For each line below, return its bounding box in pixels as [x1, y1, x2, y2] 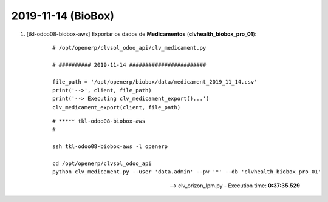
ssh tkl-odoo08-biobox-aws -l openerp [52, 143, 168, 150]
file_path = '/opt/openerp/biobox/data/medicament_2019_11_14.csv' [52, 78, 258, 85]
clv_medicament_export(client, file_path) [52, 104, 181, 110]
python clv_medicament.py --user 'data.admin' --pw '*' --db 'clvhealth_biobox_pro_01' [52, 169, 322, 175]
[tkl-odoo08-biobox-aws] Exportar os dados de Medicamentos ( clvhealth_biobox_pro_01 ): [26, 30, 257, 38]
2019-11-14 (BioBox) [11, 9, 115, 22]
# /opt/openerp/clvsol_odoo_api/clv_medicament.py [52, 44, 207, 51]
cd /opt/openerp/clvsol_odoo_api [52, 160, 152, 167]
